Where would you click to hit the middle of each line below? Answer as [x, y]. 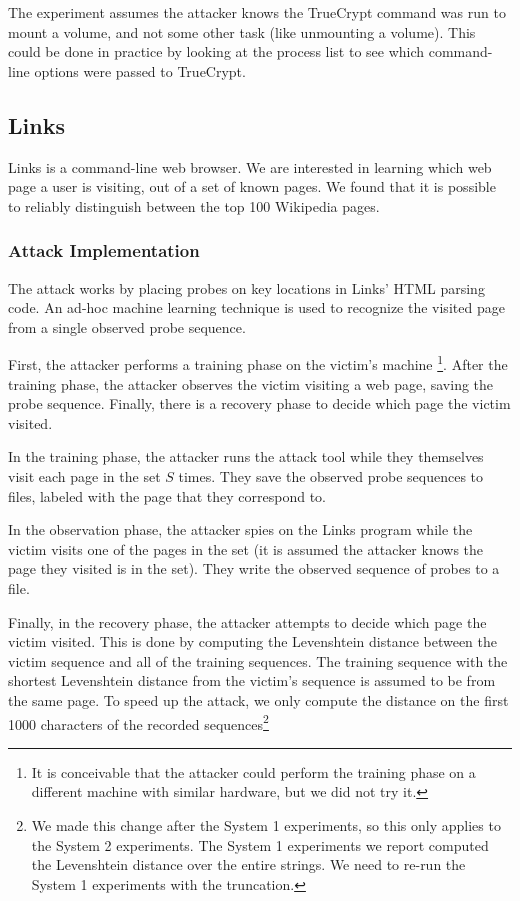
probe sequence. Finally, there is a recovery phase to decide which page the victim [259, 403]
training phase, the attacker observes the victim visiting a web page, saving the [251, 383]
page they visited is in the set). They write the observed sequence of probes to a [254, 568]
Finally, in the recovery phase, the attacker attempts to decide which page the [247, 621]
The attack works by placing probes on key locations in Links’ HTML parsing [246, 287]
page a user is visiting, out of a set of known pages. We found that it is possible [252, 186]
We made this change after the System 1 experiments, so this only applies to [266, 824]
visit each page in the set [84, 475]
